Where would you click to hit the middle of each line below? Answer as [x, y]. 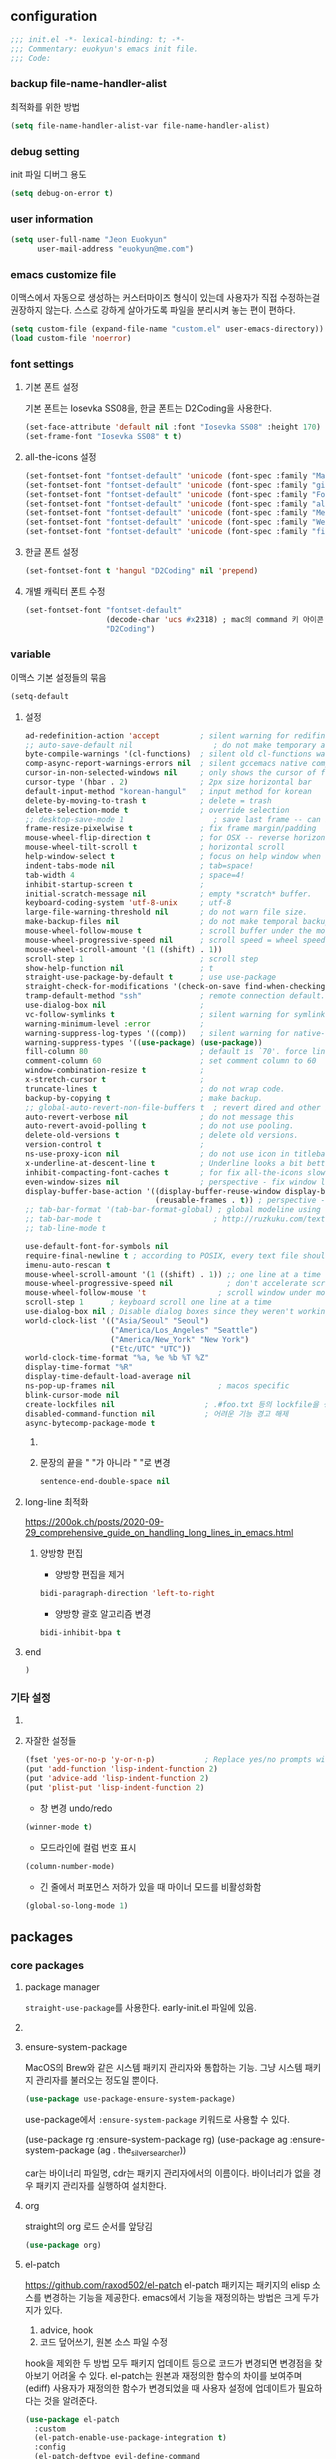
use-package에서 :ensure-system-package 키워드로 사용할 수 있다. [157, 2119]
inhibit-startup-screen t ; [114, 884]
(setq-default [40, 696]
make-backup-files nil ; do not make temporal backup [177, 922]
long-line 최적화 [56, 1502]
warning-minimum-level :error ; [114, 1024]
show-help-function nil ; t [119, 968]
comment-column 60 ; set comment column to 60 [170, 1061]
